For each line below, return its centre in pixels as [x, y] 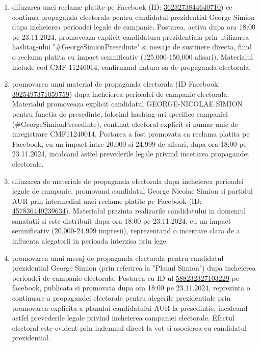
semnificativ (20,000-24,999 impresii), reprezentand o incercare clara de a [126, 231]
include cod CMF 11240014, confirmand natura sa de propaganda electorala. [132, 66]
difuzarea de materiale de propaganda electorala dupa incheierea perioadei [128, 181]
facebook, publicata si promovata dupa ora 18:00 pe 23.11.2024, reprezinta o [131, 288]
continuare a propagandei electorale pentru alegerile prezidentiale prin [121, 298]
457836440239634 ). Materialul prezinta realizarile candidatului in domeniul [129, 211]
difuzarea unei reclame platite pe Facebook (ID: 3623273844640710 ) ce [122, 7]
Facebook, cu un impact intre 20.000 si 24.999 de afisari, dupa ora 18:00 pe [129, 143]
